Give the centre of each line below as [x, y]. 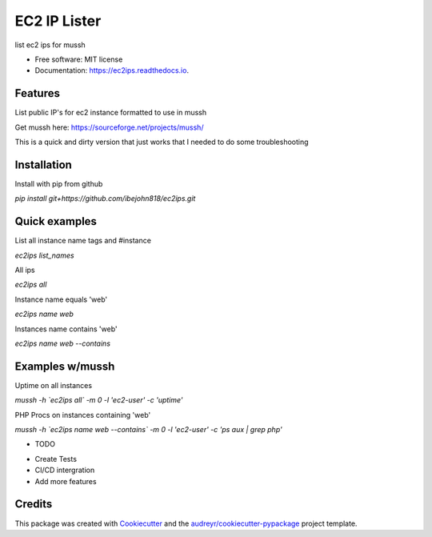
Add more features [66, 481]
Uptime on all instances [53, 385]
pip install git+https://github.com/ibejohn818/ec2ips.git [105, 198]
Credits [34, 504]
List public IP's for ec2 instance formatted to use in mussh [111, 113]
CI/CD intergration [65, 470]
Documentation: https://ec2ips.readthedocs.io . [112, 70]
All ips [25, 270]
